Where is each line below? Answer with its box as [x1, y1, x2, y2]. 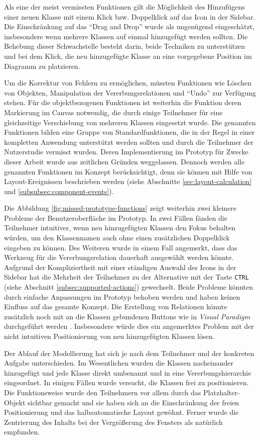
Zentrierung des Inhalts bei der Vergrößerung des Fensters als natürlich [4, 416, 223, 427]
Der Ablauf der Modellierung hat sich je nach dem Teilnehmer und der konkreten [4, 347, 254, 358]
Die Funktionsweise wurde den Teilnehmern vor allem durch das [4, 387, 201, 398]
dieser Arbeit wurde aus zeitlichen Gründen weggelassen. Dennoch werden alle [4, 156, 245, 166]
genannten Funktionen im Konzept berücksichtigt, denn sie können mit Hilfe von [4, 166, 252, 177]
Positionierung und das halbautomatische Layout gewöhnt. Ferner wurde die [4, 407, 239, 417]
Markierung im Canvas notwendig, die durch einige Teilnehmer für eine [4, 107, 223, 117]
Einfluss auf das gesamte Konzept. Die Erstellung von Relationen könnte [4, 301, 227, 312]
